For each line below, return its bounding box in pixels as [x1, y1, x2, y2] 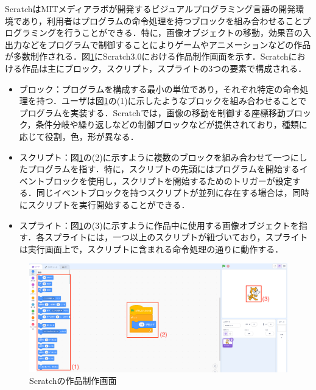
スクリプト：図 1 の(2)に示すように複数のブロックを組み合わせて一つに [19, 150, 299, 163]
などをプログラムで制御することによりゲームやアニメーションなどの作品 [21, 38, 311, 50]
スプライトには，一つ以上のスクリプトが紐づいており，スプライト [44, 231, 308, 243]
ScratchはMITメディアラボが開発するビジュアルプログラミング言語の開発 [5, 2, 296, 15]
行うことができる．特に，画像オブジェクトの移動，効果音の [64, 26, 303, 39]
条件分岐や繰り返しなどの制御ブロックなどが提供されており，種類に [35, 118, 307, 131]
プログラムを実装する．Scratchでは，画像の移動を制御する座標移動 [19, 106, 286, 119]
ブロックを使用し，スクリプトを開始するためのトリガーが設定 [44, 174, 292, 187]
